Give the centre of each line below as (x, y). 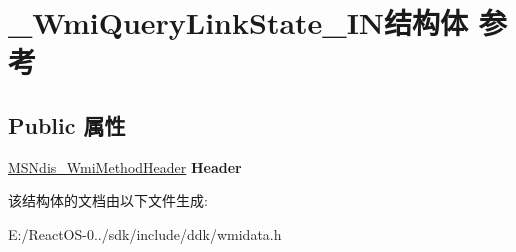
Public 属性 (67, 124)
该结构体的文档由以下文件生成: (108, 200)
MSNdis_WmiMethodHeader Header (125, 166)
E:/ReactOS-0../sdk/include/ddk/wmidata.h (145, 233)
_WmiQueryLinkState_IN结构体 (238, 22)
